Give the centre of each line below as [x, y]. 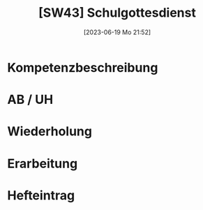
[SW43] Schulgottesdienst [117, 13]
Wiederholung [50, 132]
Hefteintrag [41, 195]
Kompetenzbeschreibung [83, 67]
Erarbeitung [43, 164]
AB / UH [30, 100]
